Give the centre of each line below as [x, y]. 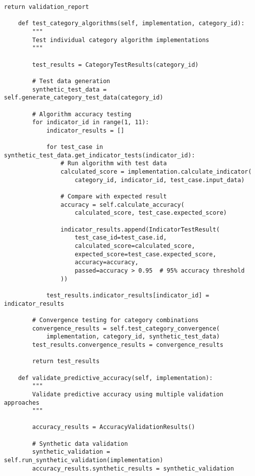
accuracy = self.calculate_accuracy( [123, 205]
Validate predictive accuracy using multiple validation [128, 394]
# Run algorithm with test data [114, 164]
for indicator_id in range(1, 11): [91, 122]
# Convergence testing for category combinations [115, 320]
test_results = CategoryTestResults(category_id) [115, 65]
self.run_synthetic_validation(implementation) [84, 460]
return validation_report [46, 7]
